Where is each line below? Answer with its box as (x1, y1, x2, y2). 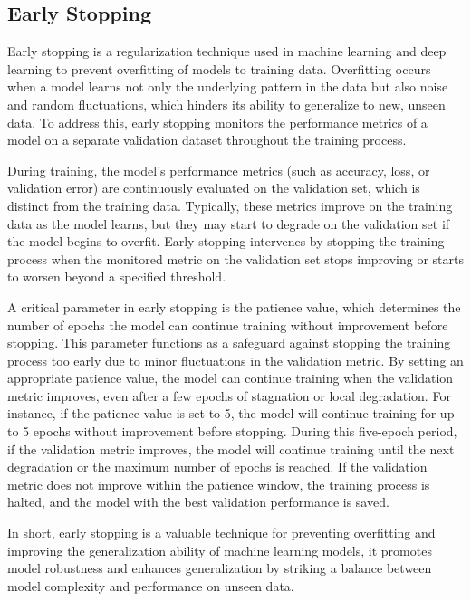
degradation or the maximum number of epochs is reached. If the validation (7, 457, 428, 476)
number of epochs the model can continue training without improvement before (7, 315, 448, 334)
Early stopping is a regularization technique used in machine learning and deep (7, 42, 447, 61)
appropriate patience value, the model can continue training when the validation (7, 368, 454, 387)
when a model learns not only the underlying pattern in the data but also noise (7, 77, 448, 96)
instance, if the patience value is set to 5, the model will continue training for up (7, 404, 455, 423)
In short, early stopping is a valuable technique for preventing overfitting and (7, 523, 436, 542)
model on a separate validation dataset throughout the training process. (7, 130, 407, 149)
